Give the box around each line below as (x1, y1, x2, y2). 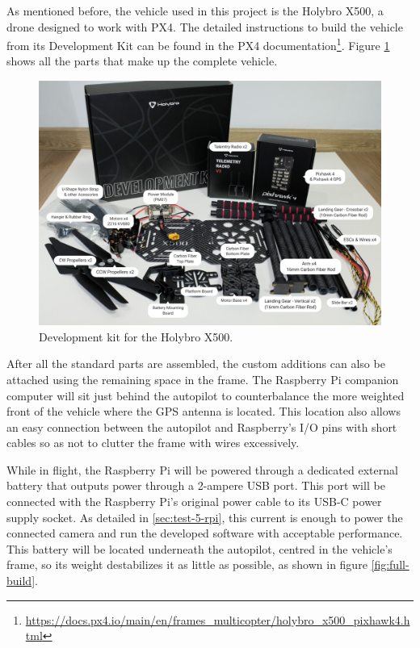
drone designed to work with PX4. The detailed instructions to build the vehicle (6, 18, 403, 35)
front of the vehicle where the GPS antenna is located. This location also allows (6, 403, 401, 420)
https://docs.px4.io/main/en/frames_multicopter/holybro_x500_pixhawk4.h (25, 611, 410, 628)
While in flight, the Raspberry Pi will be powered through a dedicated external (6, 461, 398, 478)
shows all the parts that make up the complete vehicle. (6, 52, 278, 69)
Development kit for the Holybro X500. (39, 328, 233, 345)
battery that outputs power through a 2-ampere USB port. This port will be (6, 477, 385, 494)
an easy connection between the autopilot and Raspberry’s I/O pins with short (6, 418, 397, 435)
